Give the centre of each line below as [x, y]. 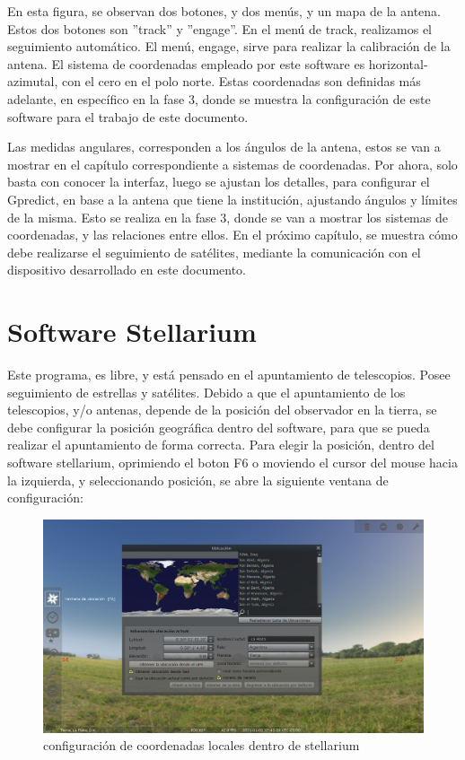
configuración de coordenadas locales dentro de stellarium [202, 745]
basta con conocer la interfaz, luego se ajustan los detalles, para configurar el [219, 182]
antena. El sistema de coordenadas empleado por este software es [186, 63]
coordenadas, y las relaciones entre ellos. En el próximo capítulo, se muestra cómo [232, 235]
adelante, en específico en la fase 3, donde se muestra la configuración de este [219, 98]
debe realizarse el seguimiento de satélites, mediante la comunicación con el [214, 252]
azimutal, [33, 81]
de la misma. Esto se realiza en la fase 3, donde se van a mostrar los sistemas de [228, 217]
